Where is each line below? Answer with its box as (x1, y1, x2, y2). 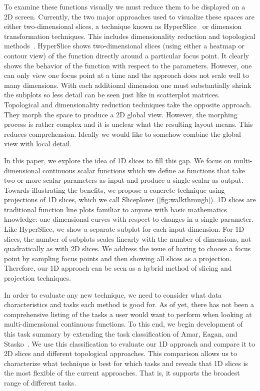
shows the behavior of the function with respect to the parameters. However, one (4, 60, 252, 70)
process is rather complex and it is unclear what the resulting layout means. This (4, 119, 253, 129)
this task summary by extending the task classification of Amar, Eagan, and (4, 329, 237, 339)
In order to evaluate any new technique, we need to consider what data (4, 289, 222, 300)
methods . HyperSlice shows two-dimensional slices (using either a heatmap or (4, 40, 244, 51)
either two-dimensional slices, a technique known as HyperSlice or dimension (4, 21, 242, 31)
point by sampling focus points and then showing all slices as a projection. (4, 253, 232, 263)
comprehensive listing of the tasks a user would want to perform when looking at (4, 309, 252, 319)
